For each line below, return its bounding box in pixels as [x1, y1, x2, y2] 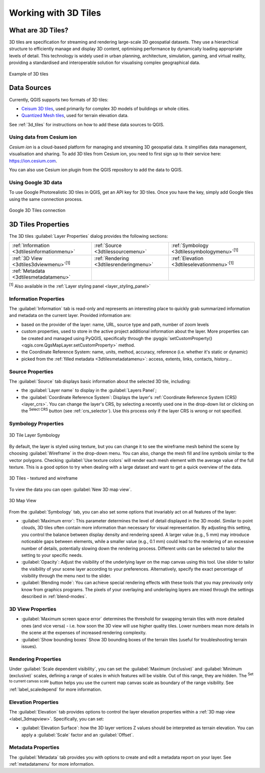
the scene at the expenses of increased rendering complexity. [21, 630, 147, 636]
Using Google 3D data [9, 179, 62, 186]
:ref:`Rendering [94, 255, 130, 261]
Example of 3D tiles [9, 71, 49, 77]
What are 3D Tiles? [9, 26, 69, 34]
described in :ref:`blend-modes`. [21, 594, 87, 600]
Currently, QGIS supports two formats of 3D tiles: [9, 96, 109, 103]
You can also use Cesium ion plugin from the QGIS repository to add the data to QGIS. [9, 167, 183, 173]
